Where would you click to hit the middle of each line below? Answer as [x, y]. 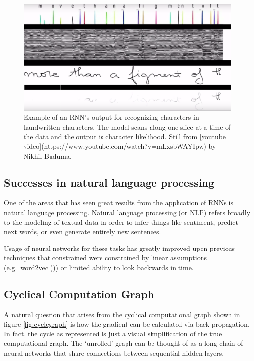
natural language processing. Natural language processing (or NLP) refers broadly [127, 212]
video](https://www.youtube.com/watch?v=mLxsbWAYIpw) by [120, 146]
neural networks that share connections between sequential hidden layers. [114, 353]
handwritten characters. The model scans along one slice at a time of [127, 126]
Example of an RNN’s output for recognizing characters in [111, 117]
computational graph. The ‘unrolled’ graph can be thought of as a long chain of [124, 343]
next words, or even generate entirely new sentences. [83, 232]
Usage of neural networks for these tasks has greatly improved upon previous [119, 248]
